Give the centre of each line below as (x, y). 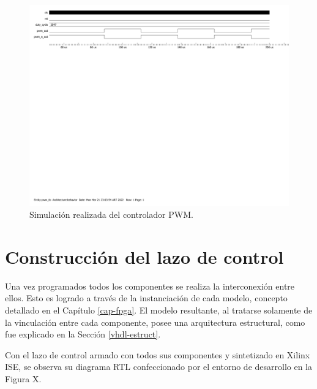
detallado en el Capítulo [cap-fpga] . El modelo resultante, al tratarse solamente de (159, 310)
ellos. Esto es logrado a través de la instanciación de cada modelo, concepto (146, 298)
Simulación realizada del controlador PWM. (111, 214)
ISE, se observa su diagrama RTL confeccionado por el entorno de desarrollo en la (158, 367)
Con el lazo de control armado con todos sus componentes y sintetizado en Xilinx (158, 354)
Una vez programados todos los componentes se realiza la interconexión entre (150, 286)
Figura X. (23, 378)
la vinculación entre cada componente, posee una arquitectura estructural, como (155, 322)
